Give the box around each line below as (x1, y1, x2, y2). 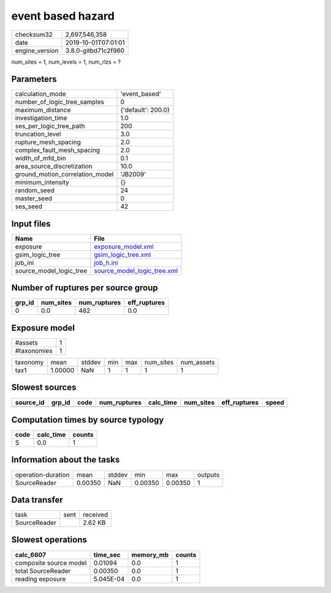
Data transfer (11, 494, 64, 505)
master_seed (15, 194, 52, 203)
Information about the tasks (11, 455, 120, 465)
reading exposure (15, 575, 66, 583)
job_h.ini (94, 258, 118, 266)
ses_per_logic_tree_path (15, 122, 85, 130)
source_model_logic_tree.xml (94, 266, 178, 275)
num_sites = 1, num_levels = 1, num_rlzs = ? (11, 58, 121, 66)
